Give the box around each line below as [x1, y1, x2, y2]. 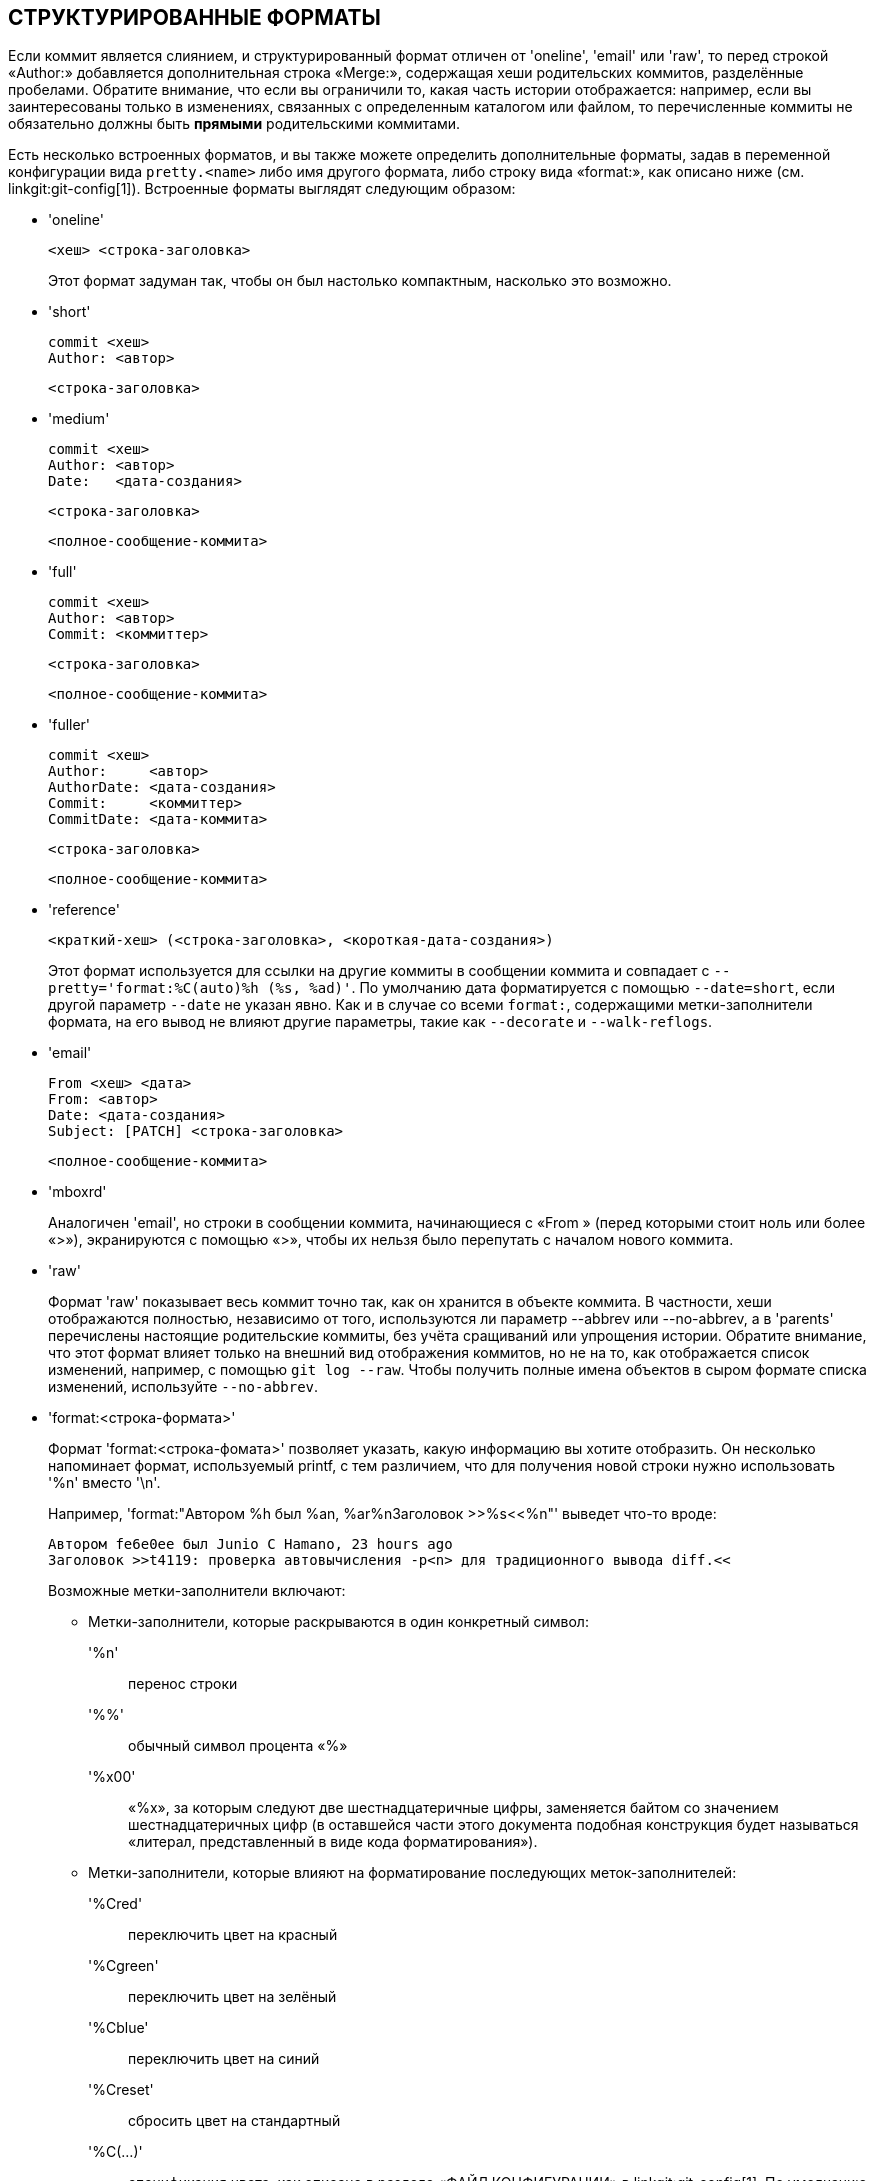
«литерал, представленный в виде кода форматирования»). [128, 1833, 538, 1851]
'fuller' [48, 716, 91, 734]
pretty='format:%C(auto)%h [48, 980, 259, 997]
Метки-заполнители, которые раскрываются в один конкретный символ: [88, 1613, 589, 1631]
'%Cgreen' [88, 1957, 159, 1975]
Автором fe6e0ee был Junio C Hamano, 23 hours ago [48, 1536, 453, 1553]
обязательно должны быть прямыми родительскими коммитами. [8, 115, 461, 133]
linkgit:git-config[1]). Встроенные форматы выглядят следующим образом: [8, 180, 516, 198]
